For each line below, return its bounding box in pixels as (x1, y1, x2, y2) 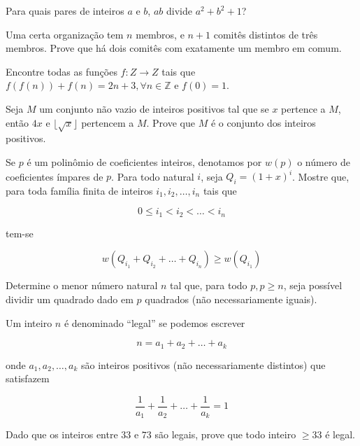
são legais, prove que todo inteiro (154, 427, 296, 442)
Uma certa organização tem (6, 27, 124, 41)
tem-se (6, 225, 34, 240)
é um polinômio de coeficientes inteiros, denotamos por (27, 154, 262, 169)
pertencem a (81, 115, 134, 130)
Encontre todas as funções (6, 64, 117, 78)
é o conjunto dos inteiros (210, 115, 316, 130)
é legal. (325, 427, 355, 442)
